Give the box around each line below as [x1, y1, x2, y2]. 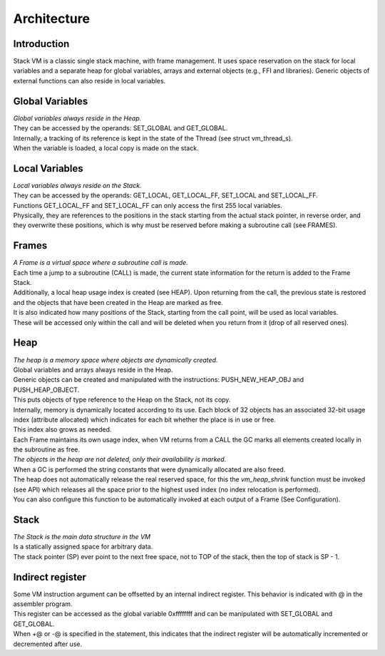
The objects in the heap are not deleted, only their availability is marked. [13, 455, 227, 464]
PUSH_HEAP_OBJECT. [13, 385, 80, 394]
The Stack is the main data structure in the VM [13, 532, 151, 541]
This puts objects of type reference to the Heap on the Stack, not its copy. [13, 395, 231, 404]
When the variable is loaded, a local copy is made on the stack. [13, 143, 199, 152]
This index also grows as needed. [13, 425, 112, 434]
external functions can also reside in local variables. [13, 76, 166, 85]
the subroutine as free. [13, 445, 81, 454]
